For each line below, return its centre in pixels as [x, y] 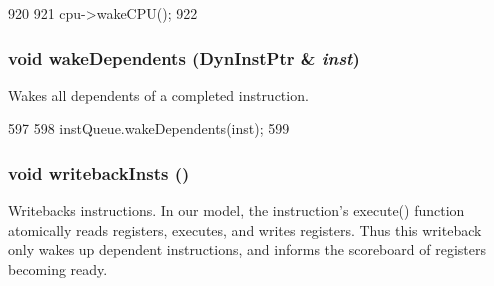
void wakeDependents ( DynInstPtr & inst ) [184, 57]
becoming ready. [58, 269]
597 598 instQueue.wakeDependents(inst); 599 [149, 128]
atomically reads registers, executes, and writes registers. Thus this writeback [245, 229]
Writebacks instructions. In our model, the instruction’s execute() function [236, 210]
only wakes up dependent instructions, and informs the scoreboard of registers [247, 249]
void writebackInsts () [99, 172]
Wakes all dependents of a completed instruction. [158, 94]
